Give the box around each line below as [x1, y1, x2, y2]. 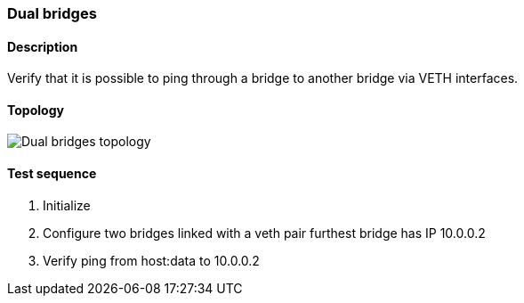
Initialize [43, 197, 91, 213]
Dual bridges [7, 4, 97, 22]
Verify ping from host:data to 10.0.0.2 [43, 252, 260, 268]
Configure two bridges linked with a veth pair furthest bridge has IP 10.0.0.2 [43, 225, 486, 241]
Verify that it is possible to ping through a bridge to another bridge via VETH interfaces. [7, 70, 519, 86]
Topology [7, 102, 64, 118]
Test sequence [7, 166, 97, 182]
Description [7, 38, 78, 54]
